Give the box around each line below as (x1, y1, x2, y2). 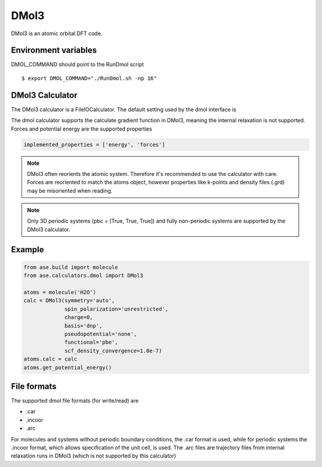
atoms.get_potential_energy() (23, 364, 112, 371)
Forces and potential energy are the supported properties (11, 125, 152, 132)
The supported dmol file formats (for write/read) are (11, 397, 139, 404)
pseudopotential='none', (64, 330, 137, 337)
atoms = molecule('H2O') (23, 289, 97, 296)
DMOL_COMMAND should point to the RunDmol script (11, 61, 144, 68)
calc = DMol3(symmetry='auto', (23, 297, 116, 304)
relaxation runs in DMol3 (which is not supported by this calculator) (11, 452, 177, 459)
